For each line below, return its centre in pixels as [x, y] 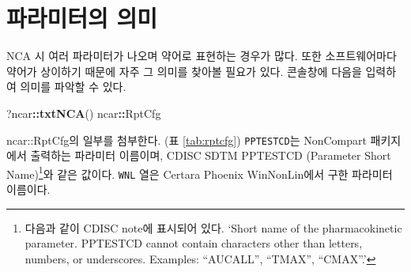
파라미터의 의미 [82, 18]
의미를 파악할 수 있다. [73, 87]
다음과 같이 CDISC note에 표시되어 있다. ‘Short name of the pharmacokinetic [213, 227]
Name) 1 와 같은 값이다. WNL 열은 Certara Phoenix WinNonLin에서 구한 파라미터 [200, 172]
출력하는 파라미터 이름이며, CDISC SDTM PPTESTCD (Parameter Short [211, 155]
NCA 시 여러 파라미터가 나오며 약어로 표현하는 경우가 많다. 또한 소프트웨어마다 [202, 56]
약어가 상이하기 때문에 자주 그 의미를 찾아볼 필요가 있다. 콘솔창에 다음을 [184, 71]
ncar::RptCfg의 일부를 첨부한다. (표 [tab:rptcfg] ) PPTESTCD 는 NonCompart [187, 140]
